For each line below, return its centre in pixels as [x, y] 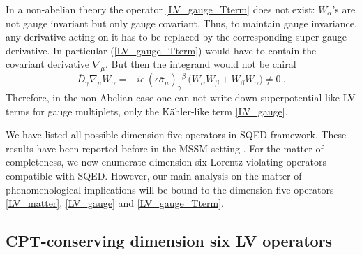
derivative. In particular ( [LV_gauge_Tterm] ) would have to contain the [161, 50]
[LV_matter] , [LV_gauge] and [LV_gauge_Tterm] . [115, 203]
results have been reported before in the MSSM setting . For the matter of [165, 148]
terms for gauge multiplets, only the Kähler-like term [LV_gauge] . [147, 111]
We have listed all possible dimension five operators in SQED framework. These [176, 134]
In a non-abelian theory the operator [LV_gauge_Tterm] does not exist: [160, 9]
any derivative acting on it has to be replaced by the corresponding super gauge [176, 37]
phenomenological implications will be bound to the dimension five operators [170, 189]
